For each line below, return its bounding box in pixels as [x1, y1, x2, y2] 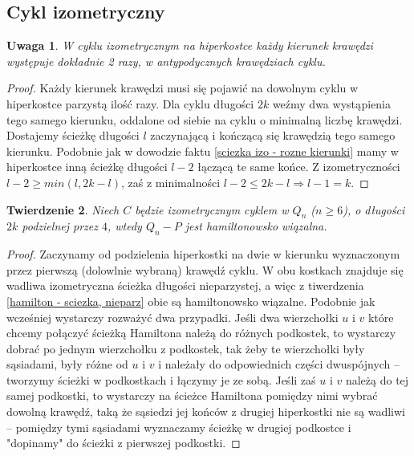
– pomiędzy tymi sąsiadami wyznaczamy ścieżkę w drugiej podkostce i [6, 418, 351, 435]
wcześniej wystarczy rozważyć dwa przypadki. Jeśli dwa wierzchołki [6, 308, 339, 325]
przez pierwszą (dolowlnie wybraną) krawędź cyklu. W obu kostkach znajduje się [6, 261, 404, 278]
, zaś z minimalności [121, 173, 221, 190]
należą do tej [345, 371, 409, 388]
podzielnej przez [22, 218, 98, 234]
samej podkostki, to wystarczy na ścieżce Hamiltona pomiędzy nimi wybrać [6, 387, 378, 404]
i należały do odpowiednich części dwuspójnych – [158, 356, 400, 373]
